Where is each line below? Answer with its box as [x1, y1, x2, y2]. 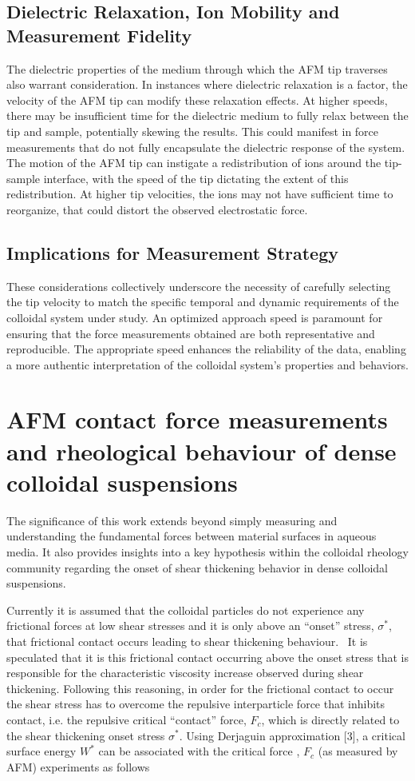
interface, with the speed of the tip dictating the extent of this [43, 169, 349, 186]
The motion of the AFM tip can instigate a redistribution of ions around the [6, 154, 381, 171]
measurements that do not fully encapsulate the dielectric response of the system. [6, 138, 405, 155]
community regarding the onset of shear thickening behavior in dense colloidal [6, 559, 388, 576]
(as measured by [318, 743, 398, 759]
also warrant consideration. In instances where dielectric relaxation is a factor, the [6, 76, 408, 93]
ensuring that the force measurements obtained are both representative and [6, 325, 375, 341]
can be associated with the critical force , [98, 743, 300, 759]
